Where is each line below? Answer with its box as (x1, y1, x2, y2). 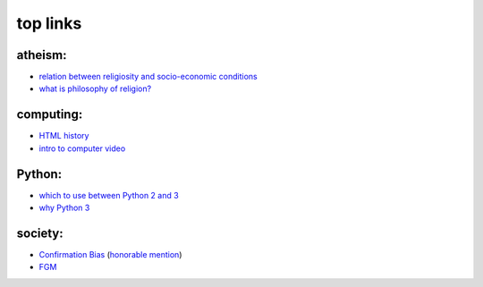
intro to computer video (38, 143, 126, 154)
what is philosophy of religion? (38, 83, 152, 94)
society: (16, 225, 64, 241)
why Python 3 (38, 202, 90, 214)
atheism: (16, 47, 67, 63)
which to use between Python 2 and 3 (38, 190, 179, 200)
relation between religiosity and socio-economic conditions (38, 72, 258, 82)
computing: (16, 107, 83, 122)
